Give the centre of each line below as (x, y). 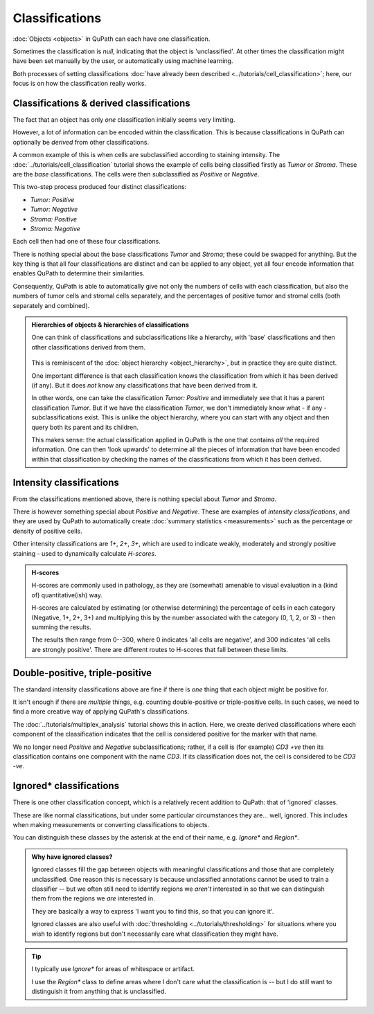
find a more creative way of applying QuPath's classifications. (101, 712)
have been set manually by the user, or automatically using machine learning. (123, 61)
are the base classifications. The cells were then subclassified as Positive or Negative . (136, 174)
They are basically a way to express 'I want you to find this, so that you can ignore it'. (153, 911)
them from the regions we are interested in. (93, 898)
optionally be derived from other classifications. (81, 142)
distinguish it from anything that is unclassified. (99, 992)
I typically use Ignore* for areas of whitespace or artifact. (113, 969)
